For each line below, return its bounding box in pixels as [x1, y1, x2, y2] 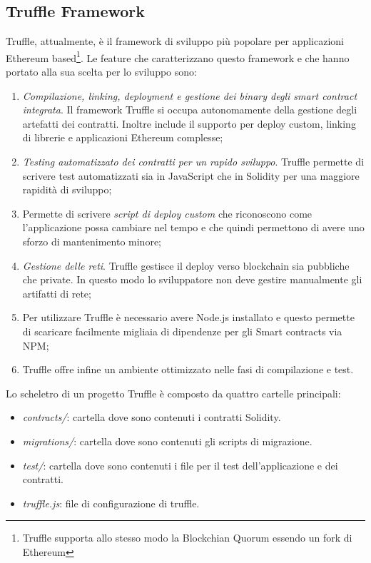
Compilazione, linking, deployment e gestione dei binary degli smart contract [22, 88, 357, 103]
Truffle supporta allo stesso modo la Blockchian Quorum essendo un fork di [22, 530, 352, 545]
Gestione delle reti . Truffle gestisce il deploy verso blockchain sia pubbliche [22, 258, 350, 273]
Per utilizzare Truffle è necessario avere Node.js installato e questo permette [22, 310, 355, 325]
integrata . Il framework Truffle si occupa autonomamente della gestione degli [22, 102, 357, 117]
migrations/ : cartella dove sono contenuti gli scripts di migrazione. [22, 433, 312, 448]
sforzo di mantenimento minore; [22, 233, 162, 248]
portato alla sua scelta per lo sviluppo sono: [6, 64, 197, 79]
